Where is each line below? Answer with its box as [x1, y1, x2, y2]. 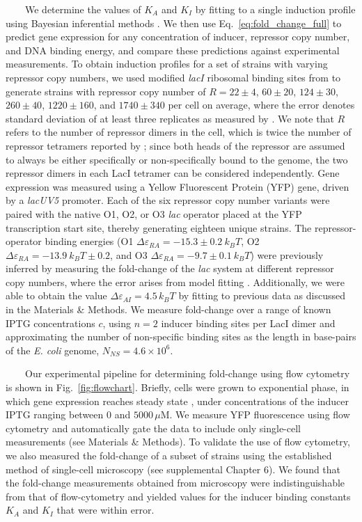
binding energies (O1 [45, 234, 134, 248]
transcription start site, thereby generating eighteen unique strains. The [6, 220, 312, 235]
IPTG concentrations [6, 315, 95, 330]
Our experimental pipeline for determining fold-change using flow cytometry [24, 366, 350, 381]
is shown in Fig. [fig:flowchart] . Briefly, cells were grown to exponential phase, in [6, 380, 349, 395]
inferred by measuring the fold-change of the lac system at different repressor [6, 261, 334, 276]
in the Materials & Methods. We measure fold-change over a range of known [6, 302, 331, 317]
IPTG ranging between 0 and [6, 407, 131, 422]
